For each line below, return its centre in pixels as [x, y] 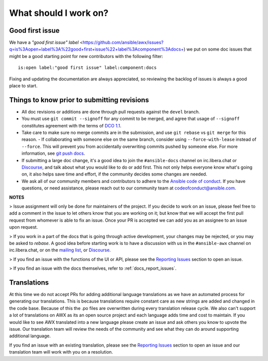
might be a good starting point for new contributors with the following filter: [86, 56]
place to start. [23, 86]
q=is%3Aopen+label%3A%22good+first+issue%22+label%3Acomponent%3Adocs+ [97, 49]
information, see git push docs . [53, 153]
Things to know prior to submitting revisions [79, 100]
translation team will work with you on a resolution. [61, 352]
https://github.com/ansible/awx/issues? [123, 43]
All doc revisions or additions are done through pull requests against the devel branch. [111, 112]
